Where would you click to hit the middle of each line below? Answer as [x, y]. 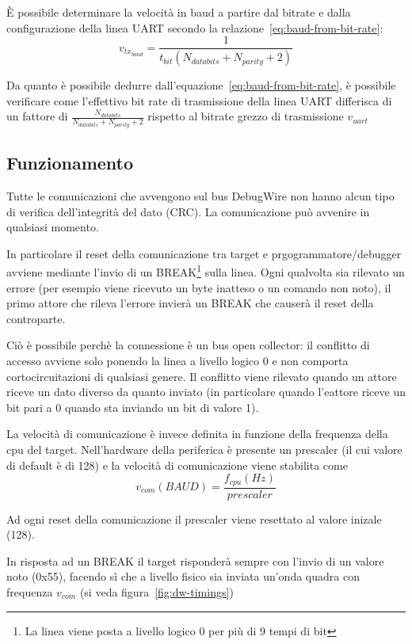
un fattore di [37, 116]
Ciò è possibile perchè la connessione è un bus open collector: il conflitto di [188, 345]
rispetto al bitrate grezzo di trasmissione [246, 116]
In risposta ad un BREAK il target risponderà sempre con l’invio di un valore [195, 560]
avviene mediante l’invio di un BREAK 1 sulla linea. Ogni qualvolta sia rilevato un [206, 271]
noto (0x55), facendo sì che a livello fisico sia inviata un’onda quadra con [183, 576]
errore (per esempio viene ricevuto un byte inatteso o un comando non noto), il [199, 287]
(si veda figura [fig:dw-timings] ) [156, 591]
